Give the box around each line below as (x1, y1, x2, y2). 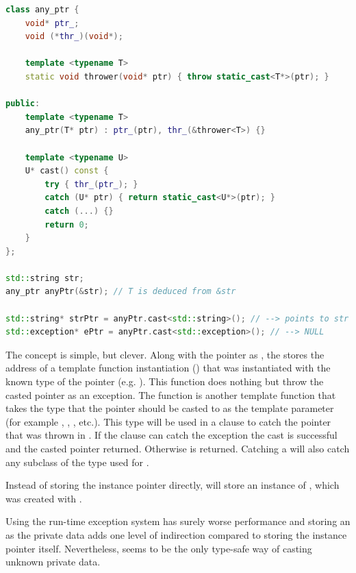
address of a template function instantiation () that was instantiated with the (5, 361, 331, 375)
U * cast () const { (25, 166, 109, 176)
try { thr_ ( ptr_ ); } (44, 179, 138, 189)
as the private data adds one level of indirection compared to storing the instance (5, 527, 347, 541)
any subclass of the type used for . (5, 454, 149, 469)
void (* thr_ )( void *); (25, 32, 123, 42)
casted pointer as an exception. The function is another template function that (5, 387, 336, 402)
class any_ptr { (5, 5, 79, 14)
